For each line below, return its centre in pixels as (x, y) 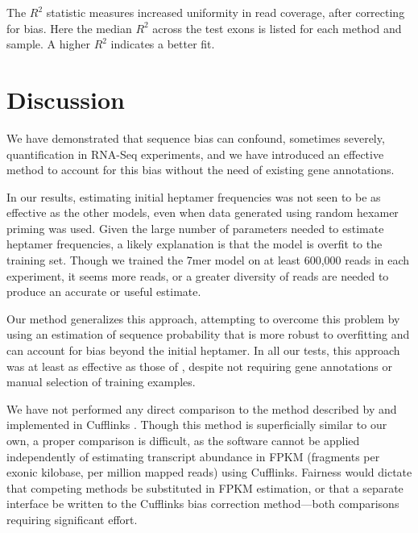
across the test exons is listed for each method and (277, 28)
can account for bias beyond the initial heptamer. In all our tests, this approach (203, 350)
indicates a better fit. (163, 44)
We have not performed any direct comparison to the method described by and (202, 408)
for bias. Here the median (69, 28)
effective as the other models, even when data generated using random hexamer (203, 212)
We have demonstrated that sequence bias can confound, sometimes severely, (196, 137)
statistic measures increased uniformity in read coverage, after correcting (226, 12)
